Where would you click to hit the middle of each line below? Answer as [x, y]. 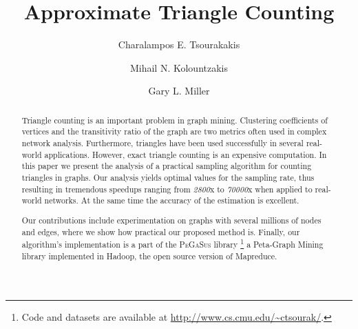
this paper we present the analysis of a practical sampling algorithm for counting [167, 166]
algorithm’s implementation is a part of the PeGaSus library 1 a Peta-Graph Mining [172, 243]
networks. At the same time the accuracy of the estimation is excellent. [172, 200]
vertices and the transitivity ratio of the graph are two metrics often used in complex [174, 131]
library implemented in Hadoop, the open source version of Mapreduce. [149, 256]
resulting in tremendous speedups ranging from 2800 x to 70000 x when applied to [167, 189]
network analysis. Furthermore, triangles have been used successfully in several [162, 143]
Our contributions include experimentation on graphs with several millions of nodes [171, 220]
